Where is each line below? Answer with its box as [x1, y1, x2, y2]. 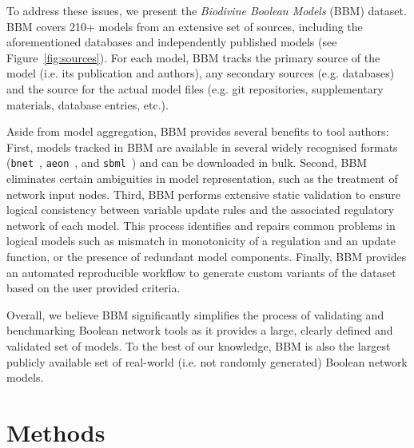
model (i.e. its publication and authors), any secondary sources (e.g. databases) [6, 65, 395, 81]
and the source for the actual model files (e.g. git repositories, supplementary [6, 80, 384, 97]
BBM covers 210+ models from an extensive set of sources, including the [6, 18, 363, 34]
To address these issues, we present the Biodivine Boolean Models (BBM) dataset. [6, 2, 407, 18]
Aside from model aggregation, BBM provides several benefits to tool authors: [6, 123, 389, 140]
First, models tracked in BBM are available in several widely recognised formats [6, 138, 398, 155]
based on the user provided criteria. [6, 280, 181, 296]
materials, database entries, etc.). [6, 96, 169, 113]
